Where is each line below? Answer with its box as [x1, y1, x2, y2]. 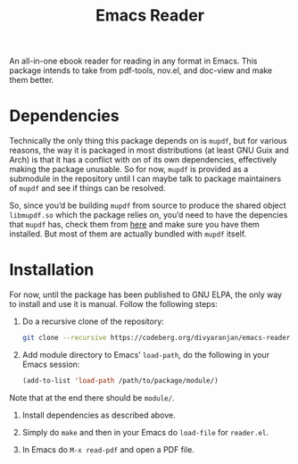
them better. [9, 75, 54, 86]
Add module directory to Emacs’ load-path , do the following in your [21, 349, 270, 360]
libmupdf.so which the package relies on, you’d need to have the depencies [9, 210, 288, 220]
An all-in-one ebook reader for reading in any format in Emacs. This [9, 55, 258, 67]
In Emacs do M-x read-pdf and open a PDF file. [21, 443, 195, 455]
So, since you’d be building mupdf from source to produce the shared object [9, 200, 287, 211]
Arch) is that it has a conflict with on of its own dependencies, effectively [9, 154, 277, 165]
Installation [9, 260, 95, 280]
